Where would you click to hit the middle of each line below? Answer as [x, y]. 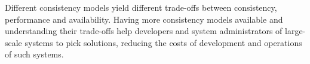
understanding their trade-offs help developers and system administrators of [144, 31]
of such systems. [34, 54]
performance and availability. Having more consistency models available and [144, 19]
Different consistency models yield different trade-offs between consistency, [141, 7]
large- [295, 31]
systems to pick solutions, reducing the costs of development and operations [163, 42]
